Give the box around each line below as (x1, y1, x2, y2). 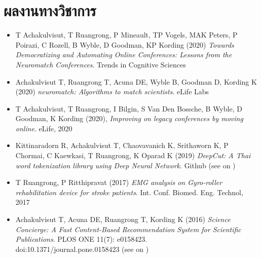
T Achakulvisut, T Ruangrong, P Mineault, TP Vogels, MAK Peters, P (15, 29, 238, 40)
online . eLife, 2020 (15, 123, 72, 133)
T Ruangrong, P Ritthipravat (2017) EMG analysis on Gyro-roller (15, 177, 222, 188)
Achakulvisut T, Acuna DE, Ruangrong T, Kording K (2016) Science (15, 214, 231, 225)
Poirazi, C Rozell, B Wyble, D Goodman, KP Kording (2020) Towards (15, 39, 234, 50)
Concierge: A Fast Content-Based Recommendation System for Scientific (15, 224, 241, 234)
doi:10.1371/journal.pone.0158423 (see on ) (15, 243, 149, 254)
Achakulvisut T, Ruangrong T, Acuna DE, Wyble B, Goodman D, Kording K (15, 76, 257, 87)
